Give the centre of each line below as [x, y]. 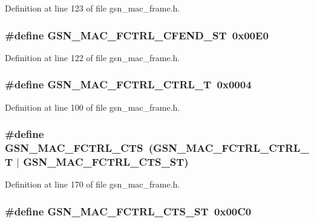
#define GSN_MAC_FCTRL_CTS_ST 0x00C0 [128, 211]
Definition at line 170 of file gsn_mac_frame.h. [93, 184]
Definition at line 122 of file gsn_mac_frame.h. [93, 57]
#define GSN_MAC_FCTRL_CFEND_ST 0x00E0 [137, 35]
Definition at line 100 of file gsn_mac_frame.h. [93, 107]
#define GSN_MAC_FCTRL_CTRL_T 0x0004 [128, 84]
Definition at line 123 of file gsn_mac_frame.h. [93, 8]
